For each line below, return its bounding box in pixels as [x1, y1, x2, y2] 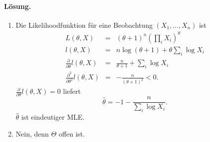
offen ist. [59, 128, 85, 139]
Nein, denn [15, 128, 49, 139]
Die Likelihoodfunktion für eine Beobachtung [15, 19, 153, 30]
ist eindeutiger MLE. [21, 112, 84, 122]
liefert [63, 86, 81, 96]
